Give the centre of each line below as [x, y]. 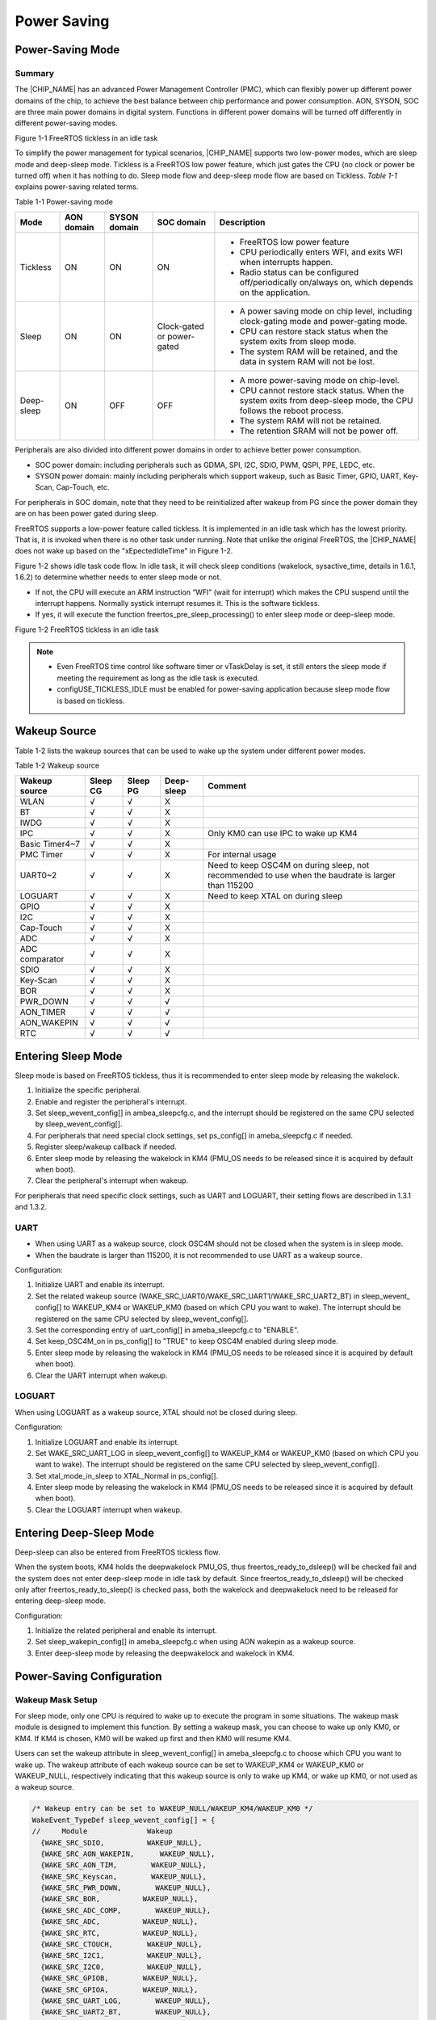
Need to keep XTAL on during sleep [275, 896]
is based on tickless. [91, 701]
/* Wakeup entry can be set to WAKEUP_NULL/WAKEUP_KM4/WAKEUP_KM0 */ [172, 1809]
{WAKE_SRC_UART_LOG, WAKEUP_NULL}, [126, 2001]
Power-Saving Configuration [88, 1676]
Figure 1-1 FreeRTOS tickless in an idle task [86, 138]
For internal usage [242, 855]
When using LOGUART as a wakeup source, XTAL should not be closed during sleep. [156, 1412]
